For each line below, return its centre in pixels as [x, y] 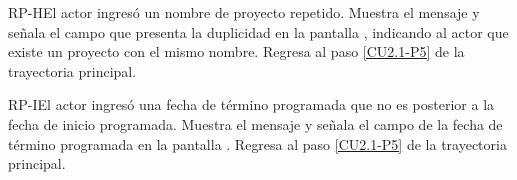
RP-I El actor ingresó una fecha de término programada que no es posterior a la [251, 104]
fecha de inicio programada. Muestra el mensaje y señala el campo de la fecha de [255, 123]
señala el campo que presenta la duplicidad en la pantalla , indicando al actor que [258, 31]
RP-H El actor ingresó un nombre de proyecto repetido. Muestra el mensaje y [244, 12]
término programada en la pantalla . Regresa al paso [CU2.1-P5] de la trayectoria [257, 143]
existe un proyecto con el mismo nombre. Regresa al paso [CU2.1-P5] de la [236, 51]
